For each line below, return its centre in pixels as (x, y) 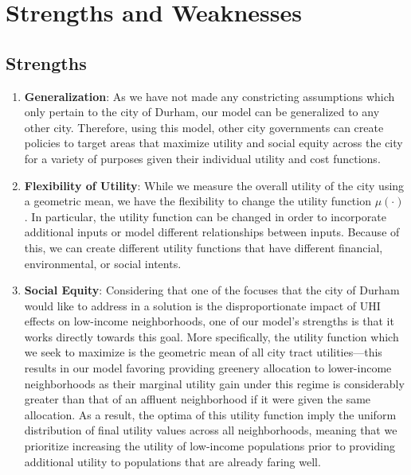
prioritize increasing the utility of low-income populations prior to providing (209, 446)
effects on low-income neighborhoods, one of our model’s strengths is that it (209, 321)
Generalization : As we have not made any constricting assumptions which (209, 96)
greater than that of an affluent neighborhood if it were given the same (198, 399)
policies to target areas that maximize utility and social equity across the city (213, 143)
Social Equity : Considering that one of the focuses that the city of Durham (212, 290)
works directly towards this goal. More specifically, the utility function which (211, 336)
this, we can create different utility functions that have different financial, (204, 247)
